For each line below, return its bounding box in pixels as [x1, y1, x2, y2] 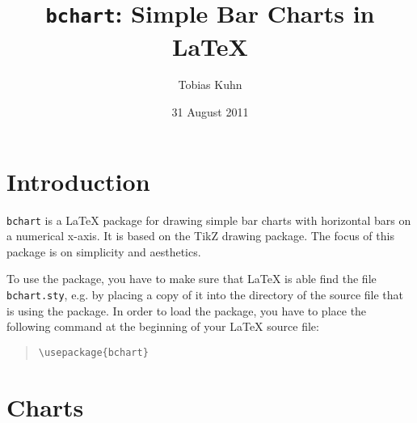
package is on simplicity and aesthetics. [6, 243, 201, 260]
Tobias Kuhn [178, 76, 242, 93]
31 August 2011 [171, 104, 249, 121]
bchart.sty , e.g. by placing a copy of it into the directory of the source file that [6, 286, 404, 302]
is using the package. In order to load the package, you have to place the [6, 302, 367, 319]
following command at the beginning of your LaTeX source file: [6, 318, 319, 335]
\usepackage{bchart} [38, 346, 149, 358]
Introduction [6, 164, 150, 197]
